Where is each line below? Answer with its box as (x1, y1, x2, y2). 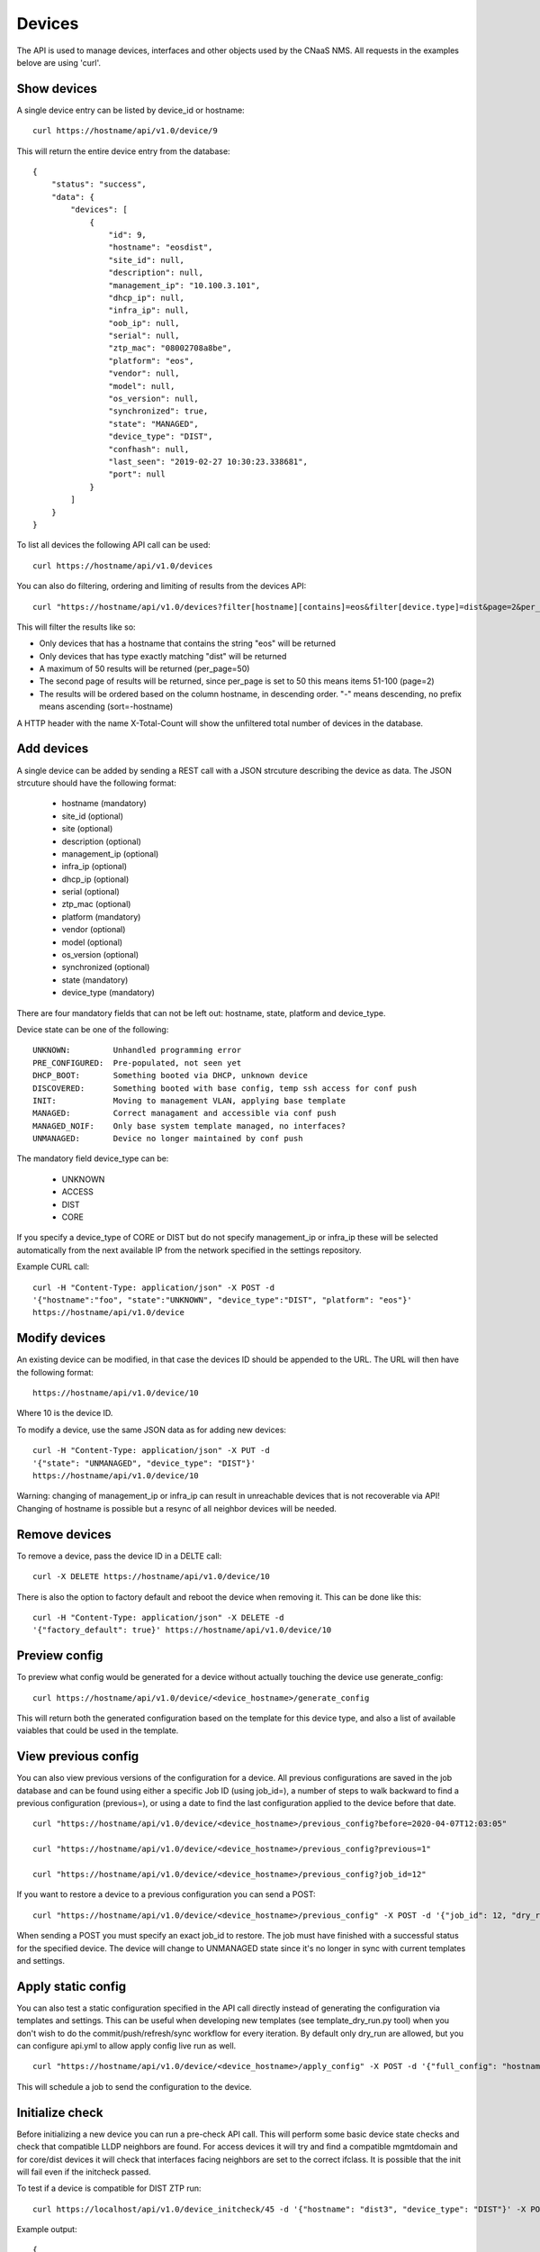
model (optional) (61, 937, 123, 948)
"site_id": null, (108, 255, 184, 265)
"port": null (108, 469, 166, 479)
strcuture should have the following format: (16, 777, 177, 788)
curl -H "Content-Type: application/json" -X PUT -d (32, 1446, 270, 1456)
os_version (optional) (61, 949, 139, 960)
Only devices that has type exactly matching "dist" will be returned (39, 650, 287, 661)
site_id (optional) (61, 811, 124, 822)
